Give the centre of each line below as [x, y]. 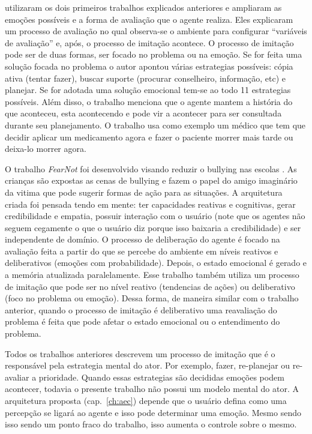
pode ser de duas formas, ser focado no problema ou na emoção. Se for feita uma [154, 54]
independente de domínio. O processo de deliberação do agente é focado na [142, 239]
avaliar [17, 377]
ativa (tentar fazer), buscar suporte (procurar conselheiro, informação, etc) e [145, 78]
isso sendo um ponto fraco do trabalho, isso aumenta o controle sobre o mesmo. [151, 424]
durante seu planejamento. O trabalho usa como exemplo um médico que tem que [155, 125]
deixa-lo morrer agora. [46, 149]
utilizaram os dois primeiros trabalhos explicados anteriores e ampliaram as [143, 7]
